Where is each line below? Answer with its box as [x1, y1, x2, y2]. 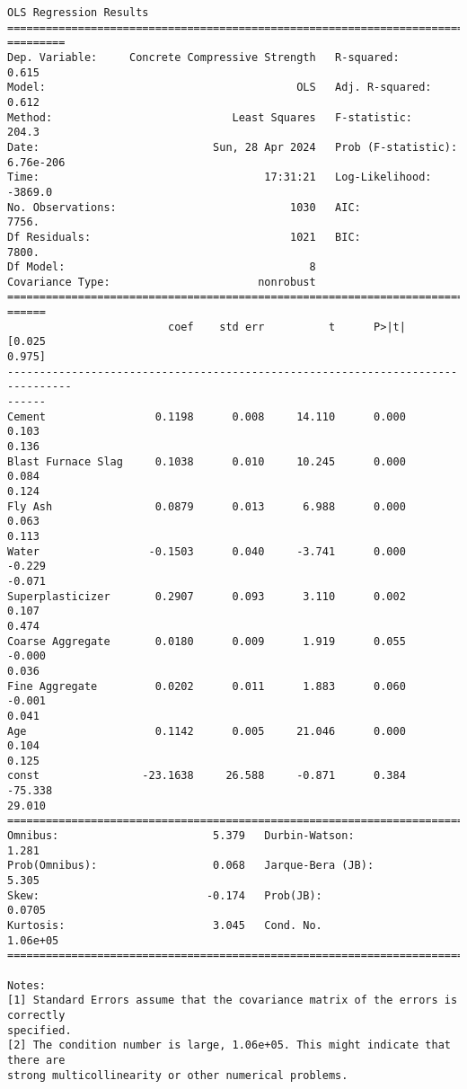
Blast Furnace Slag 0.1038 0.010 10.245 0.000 [7, 455, 406, 468]
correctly [7, 1008, 66, 1022]
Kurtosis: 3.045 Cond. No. [7, 919, 322, 933]
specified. [7, 1023, 72, 1037]
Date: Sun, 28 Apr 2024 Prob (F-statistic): [7, 140, 458, 154]
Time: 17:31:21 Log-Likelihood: [7, 171, 432, 184]
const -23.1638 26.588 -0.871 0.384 [7, 769, 406, 783]
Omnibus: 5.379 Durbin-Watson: [7, 829, 355, 843]
